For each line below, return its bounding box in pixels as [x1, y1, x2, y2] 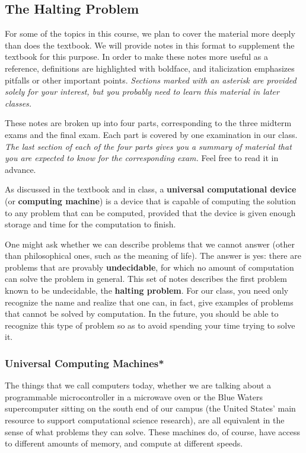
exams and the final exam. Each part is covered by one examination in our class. [5, 128, 298, 140]
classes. [5, 97, 32, 109]
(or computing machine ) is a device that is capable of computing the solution [5, 194, 296, 207]
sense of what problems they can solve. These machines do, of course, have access [5, 425, 301, 438]
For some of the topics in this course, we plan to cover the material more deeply [5, 27, 295, 40]
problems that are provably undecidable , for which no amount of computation [5, 261, 294, 273]
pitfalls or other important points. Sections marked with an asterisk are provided [5, 73, 297, 86]
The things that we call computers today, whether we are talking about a [5, 379, 272, 391]
